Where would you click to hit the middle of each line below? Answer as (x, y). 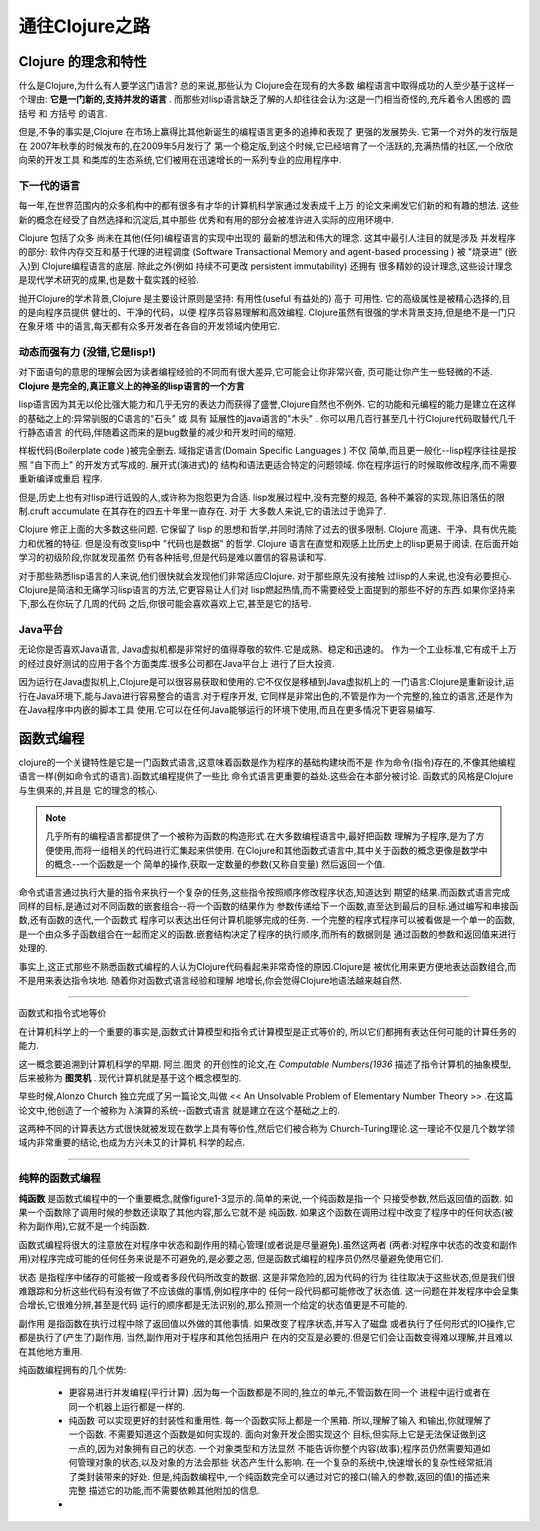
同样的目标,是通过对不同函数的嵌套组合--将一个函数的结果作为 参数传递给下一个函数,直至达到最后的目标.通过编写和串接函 (268, 906)
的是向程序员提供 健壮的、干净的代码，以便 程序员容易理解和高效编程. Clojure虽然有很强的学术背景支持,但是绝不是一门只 (267, 312)
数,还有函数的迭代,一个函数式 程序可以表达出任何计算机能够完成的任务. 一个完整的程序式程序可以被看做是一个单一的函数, (267, 920)
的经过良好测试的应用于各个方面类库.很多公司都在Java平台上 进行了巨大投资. (176, 663)
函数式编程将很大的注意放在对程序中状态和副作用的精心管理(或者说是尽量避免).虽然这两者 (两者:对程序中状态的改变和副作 (268, 1244)
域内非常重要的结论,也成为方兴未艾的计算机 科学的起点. (132, 1142)
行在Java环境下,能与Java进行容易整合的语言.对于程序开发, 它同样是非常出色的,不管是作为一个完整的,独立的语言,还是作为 (266, 696)
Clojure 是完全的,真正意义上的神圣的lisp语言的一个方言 (131, 386)
